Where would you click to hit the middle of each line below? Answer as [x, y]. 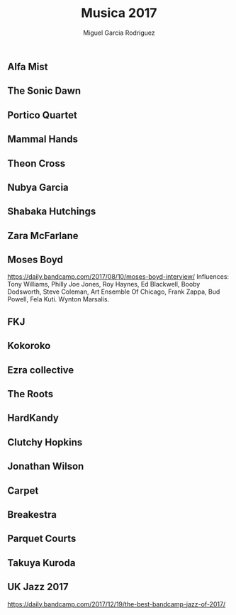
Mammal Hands [43, 139]
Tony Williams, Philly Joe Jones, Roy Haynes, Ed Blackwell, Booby [104, 284]
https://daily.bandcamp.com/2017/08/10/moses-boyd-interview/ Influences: [118, 277]
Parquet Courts [42, 539]
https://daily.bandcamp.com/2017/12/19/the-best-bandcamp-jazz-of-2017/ [117, 604]
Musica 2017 [119, 13]
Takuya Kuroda [41, 563]
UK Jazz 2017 [38, 587]
